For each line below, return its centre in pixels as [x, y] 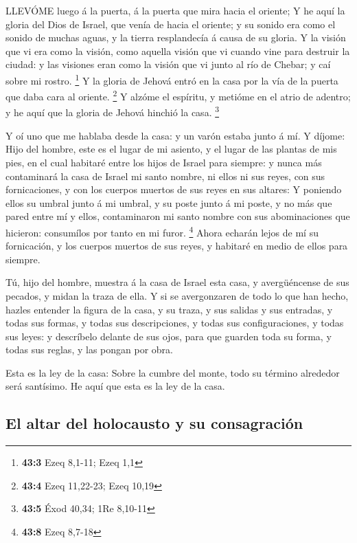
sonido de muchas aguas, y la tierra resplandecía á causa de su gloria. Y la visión [176, 37]
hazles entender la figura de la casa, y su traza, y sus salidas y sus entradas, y [169, 309]
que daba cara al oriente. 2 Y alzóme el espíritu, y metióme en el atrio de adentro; [178, 95]
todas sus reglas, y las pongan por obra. [89, 350]
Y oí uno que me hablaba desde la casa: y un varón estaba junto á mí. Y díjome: [175, 135]
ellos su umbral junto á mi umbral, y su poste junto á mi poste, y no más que [169, 202]
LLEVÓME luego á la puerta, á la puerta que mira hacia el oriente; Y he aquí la [175, 10]
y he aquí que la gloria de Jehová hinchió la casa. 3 [113, 111]
